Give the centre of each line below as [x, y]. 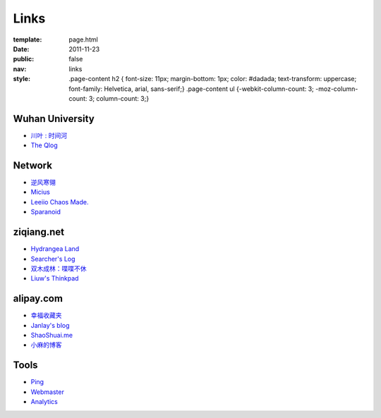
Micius [41, 192]
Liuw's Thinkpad [55, 278]
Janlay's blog [50, 325]
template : [28, 39]
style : [22, 79]
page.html [83, 39]
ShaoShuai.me [52, 336]
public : [24, 59]
